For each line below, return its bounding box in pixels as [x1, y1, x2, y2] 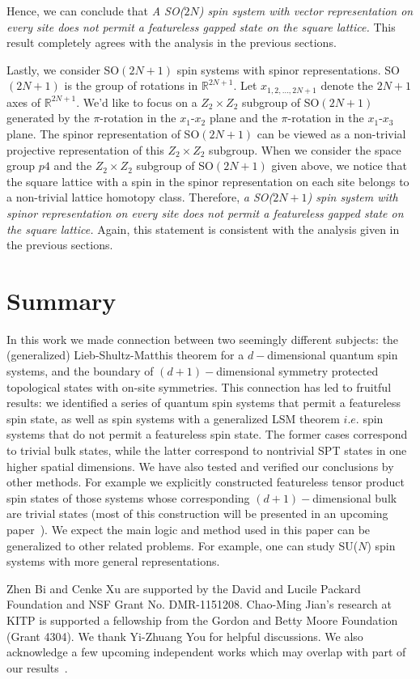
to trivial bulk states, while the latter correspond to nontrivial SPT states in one [6, 442, 407, 459]
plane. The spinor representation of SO [6, 125, 200, 142]
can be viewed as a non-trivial [257, 125, 406, 142]
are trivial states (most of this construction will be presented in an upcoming [6, 505, 388, 522]
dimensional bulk [312, 489, 397, 506]
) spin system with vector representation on [198, 2, 414, 19]
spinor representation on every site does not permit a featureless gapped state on [6, 204, 404, 221]
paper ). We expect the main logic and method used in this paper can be [6, 521, 371, 538]
